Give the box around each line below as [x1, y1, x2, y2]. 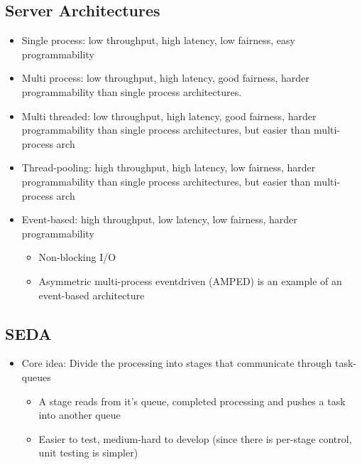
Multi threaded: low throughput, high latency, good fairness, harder [21, 108, 317, 123]
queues [21, 369, 51, 384]
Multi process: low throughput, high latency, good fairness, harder [21, 70, 309, 85]
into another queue [38, 407, 121, 422]
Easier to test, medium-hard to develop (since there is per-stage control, [38, 431, 352, 446]
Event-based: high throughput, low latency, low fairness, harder [21, 212, 297, 227]
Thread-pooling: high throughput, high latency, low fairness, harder [21, 160, 316, 175]
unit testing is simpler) [38, 445, 138, 460]
